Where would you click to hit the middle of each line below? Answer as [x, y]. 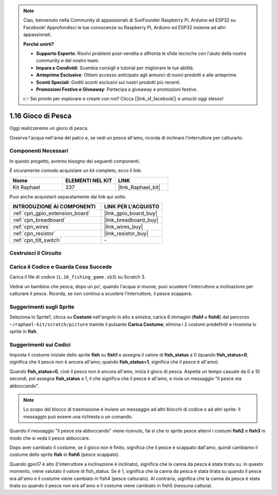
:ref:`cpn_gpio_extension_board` [52, 213]
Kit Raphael [26, 187]
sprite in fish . [24, 331]
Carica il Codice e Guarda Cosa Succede [61, 267]
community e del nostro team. [68, 61]
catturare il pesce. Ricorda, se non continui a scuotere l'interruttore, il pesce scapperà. [101, 293]
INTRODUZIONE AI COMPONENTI [54, 206]
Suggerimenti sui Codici [40, 345]
